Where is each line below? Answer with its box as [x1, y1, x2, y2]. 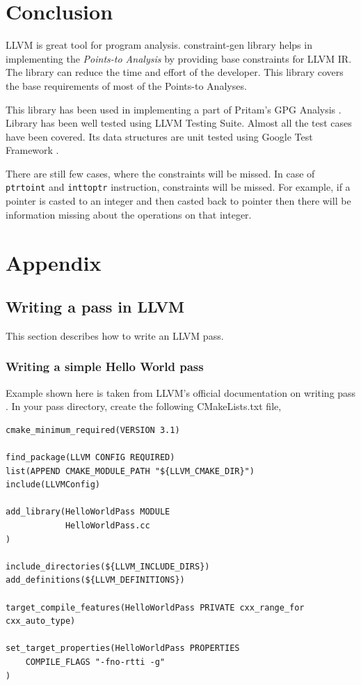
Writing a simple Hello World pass [6, 358, 204, 375]
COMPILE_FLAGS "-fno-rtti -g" [25, 656, 166, 667]
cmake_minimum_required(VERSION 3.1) [6, 425, 180, 435]
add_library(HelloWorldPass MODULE [6, 507, 170, 517]
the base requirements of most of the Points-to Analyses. [6, 78, 247, 93]
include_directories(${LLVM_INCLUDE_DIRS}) [6, 561, 210, 572]
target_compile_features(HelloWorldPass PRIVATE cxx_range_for [6, 602, 305, 613]
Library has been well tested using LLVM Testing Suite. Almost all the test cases [6, 116, 352, 130]
